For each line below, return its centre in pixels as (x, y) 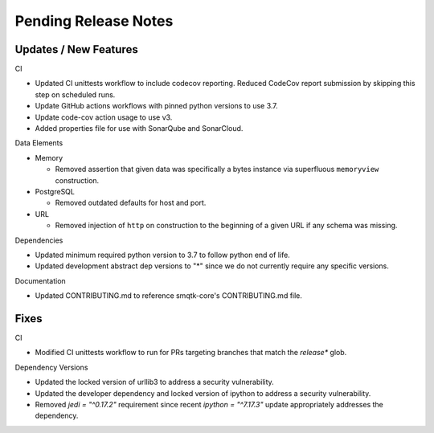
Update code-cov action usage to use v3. (104, 117)
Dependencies (39, 240)
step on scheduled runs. (75, 94)
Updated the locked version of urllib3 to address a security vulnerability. (155, 382)
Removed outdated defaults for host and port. (131, 203)
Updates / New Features (76, 49)
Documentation (40, 280)
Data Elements (39, 143)
